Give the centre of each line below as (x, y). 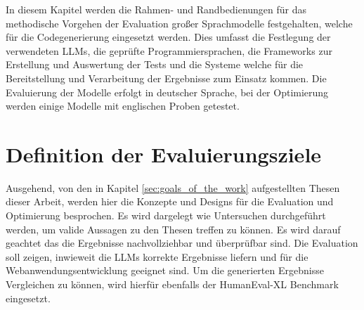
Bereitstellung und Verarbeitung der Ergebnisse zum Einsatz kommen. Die (166, 78)
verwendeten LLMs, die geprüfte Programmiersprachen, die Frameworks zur (169, 50)
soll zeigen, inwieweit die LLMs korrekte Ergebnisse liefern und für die (157, 256)
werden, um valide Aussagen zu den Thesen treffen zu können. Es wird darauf (173, 229)
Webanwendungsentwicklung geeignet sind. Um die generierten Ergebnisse (165, 270)
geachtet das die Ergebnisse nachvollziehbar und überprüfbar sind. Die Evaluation (182, 243)
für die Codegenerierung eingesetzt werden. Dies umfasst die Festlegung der (168, 37)
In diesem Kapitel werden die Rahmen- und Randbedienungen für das (156, 9)
